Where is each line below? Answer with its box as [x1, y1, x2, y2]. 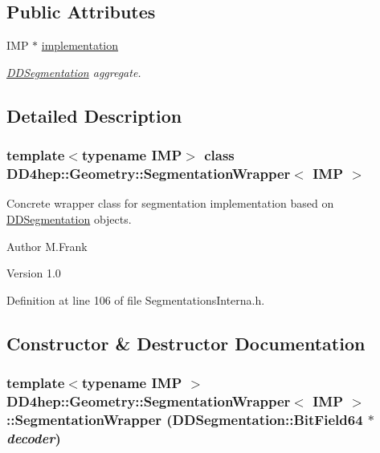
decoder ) [6, 427, 61, 447]
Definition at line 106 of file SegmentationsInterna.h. [6, 291, 265, 308]
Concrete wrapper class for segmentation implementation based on [6, 195, 334, 212]
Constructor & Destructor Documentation [6, 330, 366, 355]
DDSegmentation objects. [6, 210, 132, 227]
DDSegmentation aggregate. [6, 63, 141, 80]
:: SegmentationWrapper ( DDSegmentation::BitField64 [6, 409, 363, 429]
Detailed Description [6, 103, 182, 127]
